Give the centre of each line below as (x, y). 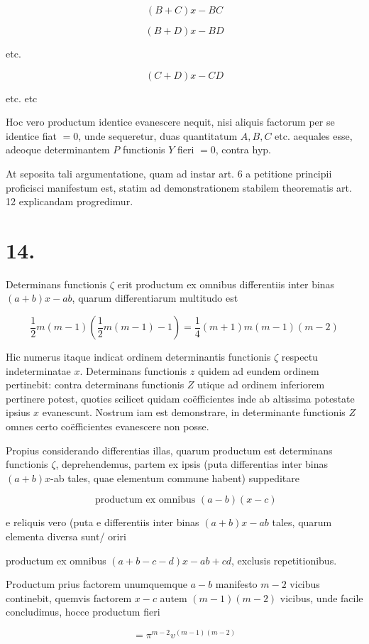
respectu (299, 357)
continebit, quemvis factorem (69, 597)
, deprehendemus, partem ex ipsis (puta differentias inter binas (192, 464)
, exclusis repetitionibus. (284, 560)
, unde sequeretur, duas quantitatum (158, 135)
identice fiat (31, 135)
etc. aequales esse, (314, 135)
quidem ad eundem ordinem (258, 370)
